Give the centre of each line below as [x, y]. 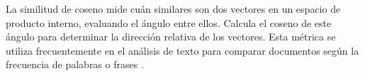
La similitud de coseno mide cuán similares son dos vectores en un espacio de [173, 9]
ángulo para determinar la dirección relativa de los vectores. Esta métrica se [171, 37]
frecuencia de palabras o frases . [75, 64]
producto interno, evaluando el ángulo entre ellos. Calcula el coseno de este [169, 22]
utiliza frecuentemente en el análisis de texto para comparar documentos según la [182, 50]
